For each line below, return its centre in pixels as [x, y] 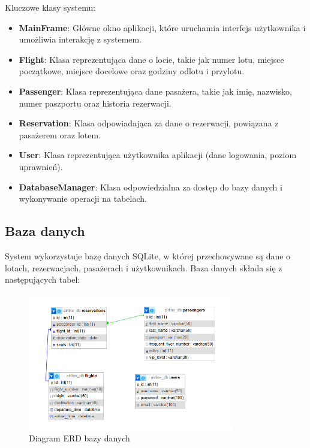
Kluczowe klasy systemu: [50, 7]
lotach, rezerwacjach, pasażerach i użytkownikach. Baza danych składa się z [144, 267]
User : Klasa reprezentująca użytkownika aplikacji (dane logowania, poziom [158, 155]
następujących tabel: [43, 279]
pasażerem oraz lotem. [60, 134]
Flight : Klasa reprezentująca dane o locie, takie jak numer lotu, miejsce [151, 59]
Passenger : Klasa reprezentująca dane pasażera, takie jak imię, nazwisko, [155, 91]
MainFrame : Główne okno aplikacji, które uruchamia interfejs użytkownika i [162, 27]
